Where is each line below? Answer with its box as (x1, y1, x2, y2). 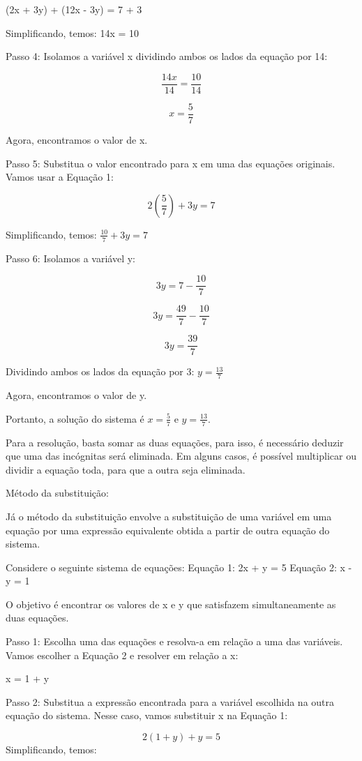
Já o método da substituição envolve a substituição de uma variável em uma (6, 508, 332, 523)
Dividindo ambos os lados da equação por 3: (6, 364, 195, 379)
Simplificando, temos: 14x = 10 (6, 25, 139, 40)
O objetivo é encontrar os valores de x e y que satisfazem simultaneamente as (6, 596, 336, 611)
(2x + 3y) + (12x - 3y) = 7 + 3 (6, 2, 142, 16)
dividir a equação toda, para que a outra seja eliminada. (6, 462, 246, 476)
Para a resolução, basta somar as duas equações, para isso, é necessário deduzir (6, 435, 344, 449)
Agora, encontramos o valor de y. (6, 388, 147, 402)
